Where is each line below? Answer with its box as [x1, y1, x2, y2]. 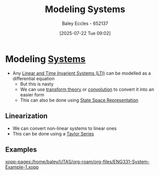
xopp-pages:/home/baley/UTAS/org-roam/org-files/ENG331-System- [5, 159, 150, 165]
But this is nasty [20, 81, 54, 87]
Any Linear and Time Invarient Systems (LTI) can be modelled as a [12, 70, 151, 76]
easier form [20, 91, 45, 97]
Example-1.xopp [5, 164, 39, 170]
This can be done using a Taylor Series [12, 130, 94, 136]
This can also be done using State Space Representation [20, 97, 139, 103]
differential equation [12, 75, 55, 82]
